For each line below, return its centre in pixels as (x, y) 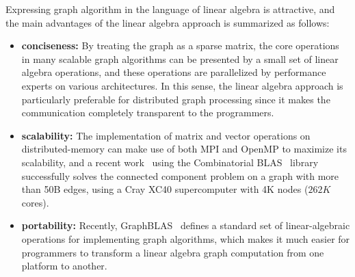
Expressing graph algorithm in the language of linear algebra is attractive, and (170, 9)
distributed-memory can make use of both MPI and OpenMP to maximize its (184, 149)
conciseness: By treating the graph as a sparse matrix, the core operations (180, 45)
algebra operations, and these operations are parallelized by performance (174, 72)
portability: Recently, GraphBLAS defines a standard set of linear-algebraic (186, 225)
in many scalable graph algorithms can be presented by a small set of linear (180, 58)
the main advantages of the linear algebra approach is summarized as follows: (168, 22)
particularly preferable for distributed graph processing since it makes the (176, 99)
